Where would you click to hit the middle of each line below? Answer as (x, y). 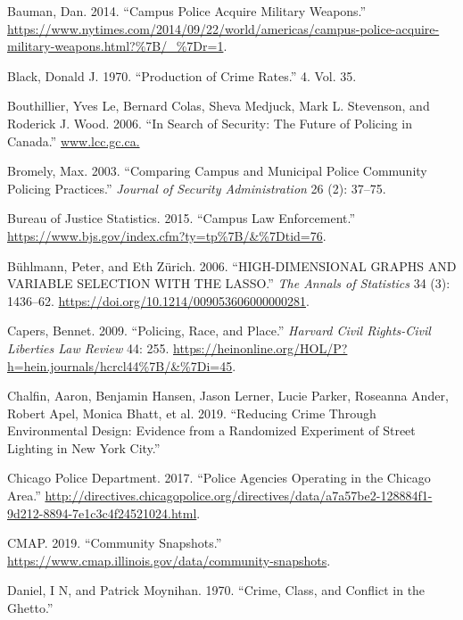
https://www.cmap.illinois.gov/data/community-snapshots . (169, 560)
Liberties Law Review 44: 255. (88, 347)
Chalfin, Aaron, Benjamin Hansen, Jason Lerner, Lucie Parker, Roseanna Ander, (228, 396)
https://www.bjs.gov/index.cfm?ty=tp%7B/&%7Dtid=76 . (167, 235)
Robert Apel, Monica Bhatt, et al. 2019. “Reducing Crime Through (192, 413)
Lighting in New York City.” (84, 447)
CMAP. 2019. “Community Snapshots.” (115, 543)
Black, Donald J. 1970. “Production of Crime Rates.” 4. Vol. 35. (182, 75)
